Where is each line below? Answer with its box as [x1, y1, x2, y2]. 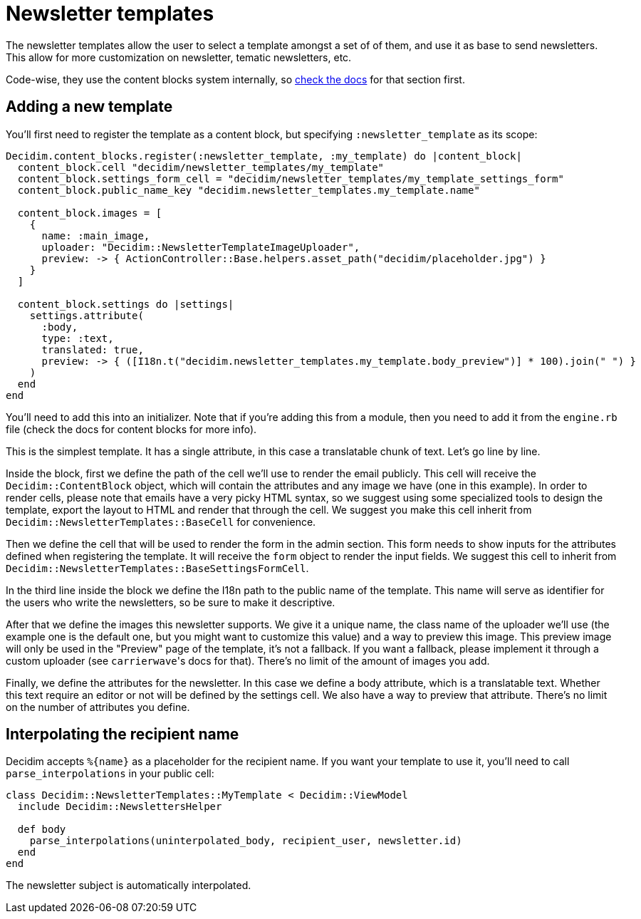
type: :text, [41, 332, 114, 344]
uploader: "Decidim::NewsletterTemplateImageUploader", [41, 241, 360, 253]
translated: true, [41, 343, 144, 355]
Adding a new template [6, 98, 173, 116]
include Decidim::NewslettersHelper [17, 801, 222, 813]
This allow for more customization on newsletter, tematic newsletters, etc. [6, 51, 352, 63]
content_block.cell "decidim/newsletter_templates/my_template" [17, 161, 385, 173]
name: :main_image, [41, 229, 150, 242]
